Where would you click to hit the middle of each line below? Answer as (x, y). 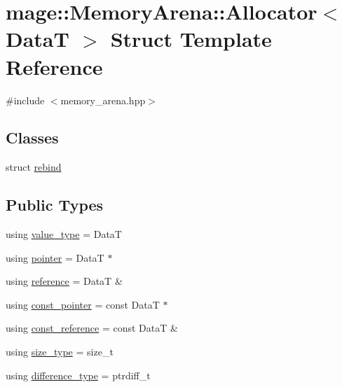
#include (25, 100)
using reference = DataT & (64, 281)
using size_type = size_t (60, 352)
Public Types (55, 205)
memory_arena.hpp (103, 100)
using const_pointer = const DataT (83, 304)
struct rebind (34, 167)
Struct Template (191, 39)
